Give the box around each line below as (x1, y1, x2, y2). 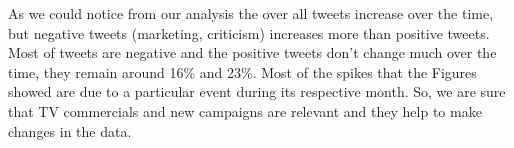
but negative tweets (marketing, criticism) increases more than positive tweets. (8, 22, 490, 43)
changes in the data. (8, 120, 132, 141)
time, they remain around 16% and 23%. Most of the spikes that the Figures (8, 61, 477, 82)
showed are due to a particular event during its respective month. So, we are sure (8, 81, 506, 102)
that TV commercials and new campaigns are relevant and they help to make (8, 100, 482, 121)
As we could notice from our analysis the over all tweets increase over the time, (8, 3, 494, 23)
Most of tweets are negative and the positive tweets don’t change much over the (8, 42, 497, 63)
